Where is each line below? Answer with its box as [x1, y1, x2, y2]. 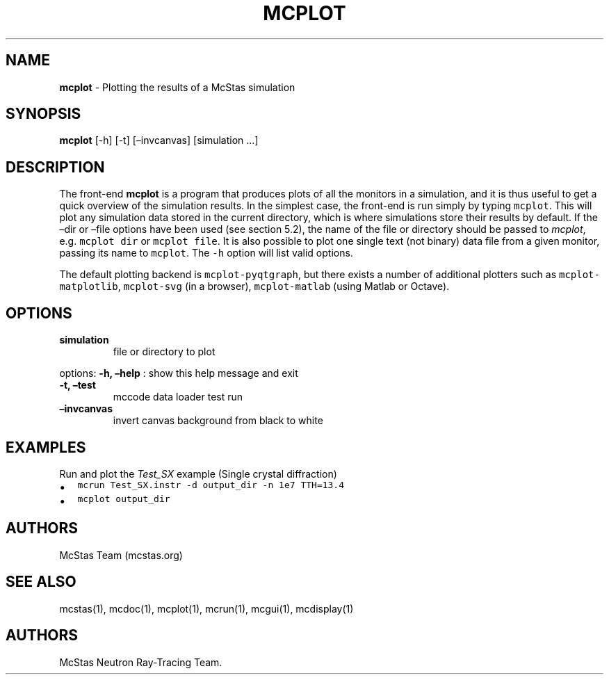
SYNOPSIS [6, 105, 81, 123]
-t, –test [59, 379, 96, 391]
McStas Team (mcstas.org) [59, 549, 183, 561]
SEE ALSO [6, 573, 76, 591]
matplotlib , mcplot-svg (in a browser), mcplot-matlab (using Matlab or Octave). [59, 280, 450, 293]
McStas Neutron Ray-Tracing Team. [59, 656, 222, 668]
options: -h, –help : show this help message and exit [59, 367, 298, 380]
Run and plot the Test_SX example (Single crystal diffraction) [59, 467, 337, 480]
